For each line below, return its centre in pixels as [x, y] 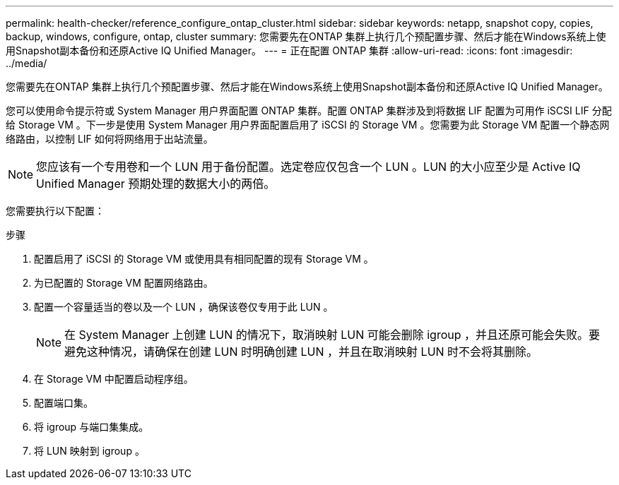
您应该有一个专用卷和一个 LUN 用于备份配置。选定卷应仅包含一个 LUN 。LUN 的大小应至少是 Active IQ [308, 167]
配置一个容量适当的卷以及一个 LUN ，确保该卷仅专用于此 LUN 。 [184, 307]
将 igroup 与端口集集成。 [92, 427]
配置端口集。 [64, 403]
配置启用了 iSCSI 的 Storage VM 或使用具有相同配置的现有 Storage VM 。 [204, 259]
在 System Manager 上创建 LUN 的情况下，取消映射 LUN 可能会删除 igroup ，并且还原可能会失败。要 [332, 335]
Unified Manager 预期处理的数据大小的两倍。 [156, 184]
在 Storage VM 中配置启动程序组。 [114, 379]
